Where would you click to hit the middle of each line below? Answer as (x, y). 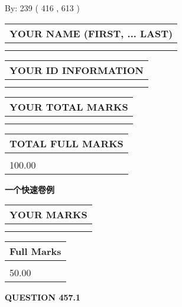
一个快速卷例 (30, 189)
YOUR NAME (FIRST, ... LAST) (91, 33)
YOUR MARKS (48, 215)
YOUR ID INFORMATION (77, 70)
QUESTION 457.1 (43, 297)
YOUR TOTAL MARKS (69, 106)
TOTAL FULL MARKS (66, 143)
